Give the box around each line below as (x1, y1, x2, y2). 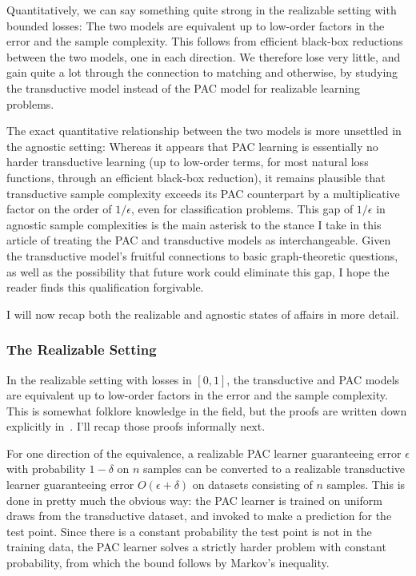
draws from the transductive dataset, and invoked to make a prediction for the (6, 507, 392, 524)
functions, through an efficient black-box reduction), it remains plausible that (6, 169, 386, 185)
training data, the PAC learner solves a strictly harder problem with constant (6, 538, 386, 555)
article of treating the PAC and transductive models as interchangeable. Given (6, 232, 391, 248)
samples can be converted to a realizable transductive (143, 460, 406, 477)
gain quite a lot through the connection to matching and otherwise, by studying (6, 64, 398, 81)
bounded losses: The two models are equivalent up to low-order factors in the (6, 17, 385, 34)
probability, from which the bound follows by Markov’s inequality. (6, 554, 330, 571)
